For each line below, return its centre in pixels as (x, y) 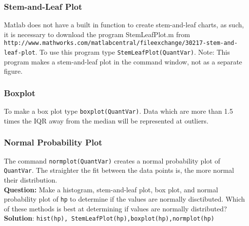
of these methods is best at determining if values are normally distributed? (115, 208)
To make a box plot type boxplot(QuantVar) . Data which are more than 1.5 (119, 111)
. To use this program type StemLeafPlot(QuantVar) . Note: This (133, 52)
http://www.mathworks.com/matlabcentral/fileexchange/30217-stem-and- (121, 43)
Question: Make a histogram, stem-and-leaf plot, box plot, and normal (111, 189)
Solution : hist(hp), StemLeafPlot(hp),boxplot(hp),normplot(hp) (109, 218)
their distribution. (31, 179)
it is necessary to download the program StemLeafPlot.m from (97, 34)
